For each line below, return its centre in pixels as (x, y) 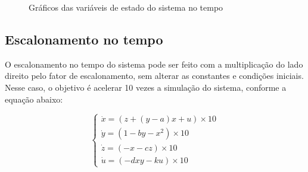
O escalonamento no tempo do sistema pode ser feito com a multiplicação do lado (154, 64)
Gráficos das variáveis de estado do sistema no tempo (126, 7)
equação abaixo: (34, 99)
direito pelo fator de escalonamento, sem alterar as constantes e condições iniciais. (154, 76)
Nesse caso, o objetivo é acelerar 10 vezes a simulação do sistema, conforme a (146, 87)
